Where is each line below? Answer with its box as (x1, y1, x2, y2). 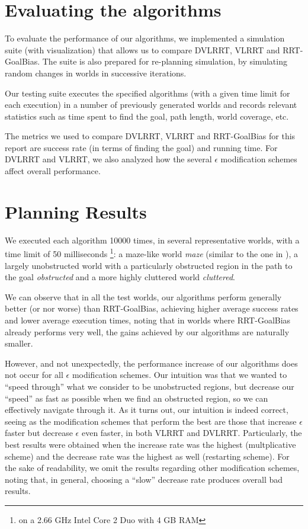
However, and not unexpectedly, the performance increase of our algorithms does (5, 357, 298, 369)
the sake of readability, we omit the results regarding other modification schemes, (5, 461, 300, 474)
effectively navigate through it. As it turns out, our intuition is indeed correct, (5, 403, 288, 416)
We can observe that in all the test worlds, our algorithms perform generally (5, 290, 282, 303)
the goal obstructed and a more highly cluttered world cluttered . (5, 271, 235, 283)
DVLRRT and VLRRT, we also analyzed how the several (5, 153, 212, 165)
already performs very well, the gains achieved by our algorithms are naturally (5, 325, 290, 338)
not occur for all (5, 368, 63, 381)
